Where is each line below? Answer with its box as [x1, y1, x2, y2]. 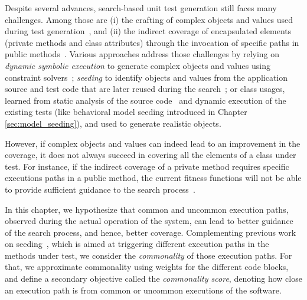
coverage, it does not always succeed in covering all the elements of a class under [5, 149, 296, 161]
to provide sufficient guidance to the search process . [5, 183, 195, 195]
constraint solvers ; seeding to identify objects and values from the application [5, 71, 288, 83]
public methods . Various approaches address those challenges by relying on [5, 48, 280, 60]
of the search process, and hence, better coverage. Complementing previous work [5, 226, 296, 238]
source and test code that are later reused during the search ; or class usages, [5, 83, 285, 95]
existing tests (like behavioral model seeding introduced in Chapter [5, 106, 247, 118]
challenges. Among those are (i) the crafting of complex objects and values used [5, 13, 293, 25]
